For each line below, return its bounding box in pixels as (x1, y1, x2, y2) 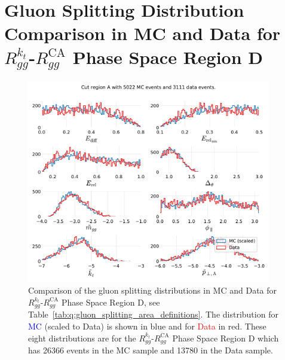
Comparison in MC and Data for (4, 21, 281, 45)
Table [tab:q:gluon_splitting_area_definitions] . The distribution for (28, 308, 278, 321)
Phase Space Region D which (172, 331, 279, 344)
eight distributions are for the (28, 331, 136, 344)
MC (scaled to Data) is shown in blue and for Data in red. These (28, 319, 266, 332)
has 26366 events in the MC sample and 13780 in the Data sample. (28, 344, 273, 356)
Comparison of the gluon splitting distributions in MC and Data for (28, 284, 277, 297)
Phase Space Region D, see (61, 295, 160, 308)
